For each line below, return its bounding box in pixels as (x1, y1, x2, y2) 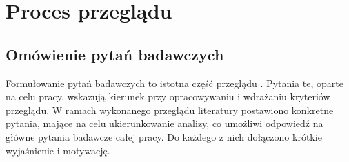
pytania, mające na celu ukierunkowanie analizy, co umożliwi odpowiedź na (6, 116, 323, 130)
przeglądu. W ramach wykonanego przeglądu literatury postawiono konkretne (6, 102, 334, 117)
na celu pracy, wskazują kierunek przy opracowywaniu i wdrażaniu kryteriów (6, 89, 330, 104)
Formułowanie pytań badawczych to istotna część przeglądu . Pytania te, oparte (6, 76, 343, 90)
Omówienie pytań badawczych (6, 43, 224, 65)
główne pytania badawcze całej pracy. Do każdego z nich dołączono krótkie (6, 129, 322, 143)
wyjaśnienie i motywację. (6, 143, 110, 157)
